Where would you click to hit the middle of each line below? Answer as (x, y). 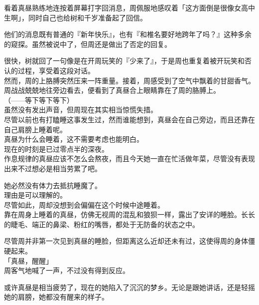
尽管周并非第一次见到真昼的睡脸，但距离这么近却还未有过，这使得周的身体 (126, 241)
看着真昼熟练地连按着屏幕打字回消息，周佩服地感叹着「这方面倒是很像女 (123, 7)
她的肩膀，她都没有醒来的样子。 (56, 297)
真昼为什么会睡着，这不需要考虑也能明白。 (74, 139)
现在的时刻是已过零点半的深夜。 (56, 149)
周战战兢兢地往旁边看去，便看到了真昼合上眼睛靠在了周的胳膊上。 (112, 90)
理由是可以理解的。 (35, 195)
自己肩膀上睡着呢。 (35, 129)
